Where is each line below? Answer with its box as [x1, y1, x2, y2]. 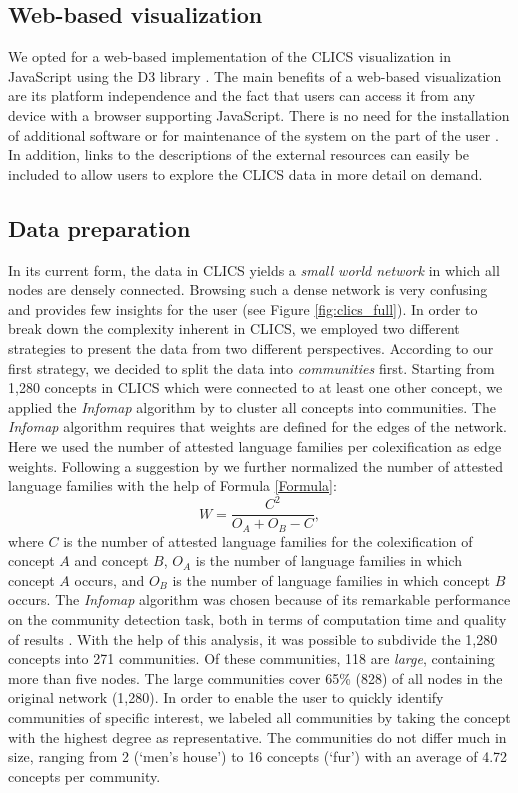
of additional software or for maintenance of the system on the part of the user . [8, 124, 499, 145]
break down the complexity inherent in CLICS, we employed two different [8, 318, 460, 339]
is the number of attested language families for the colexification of [63, 530, 473, 551]
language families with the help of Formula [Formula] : [8, 475, 337, 496]
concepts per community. [8, 765, 161, 786]
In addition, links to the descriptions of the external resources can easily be [8, 144, 470, 165]
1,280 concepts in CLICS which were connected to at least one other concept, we [8, 377, 503, 398]
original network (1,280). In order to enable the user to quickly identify [8, 687, 444, 708]
